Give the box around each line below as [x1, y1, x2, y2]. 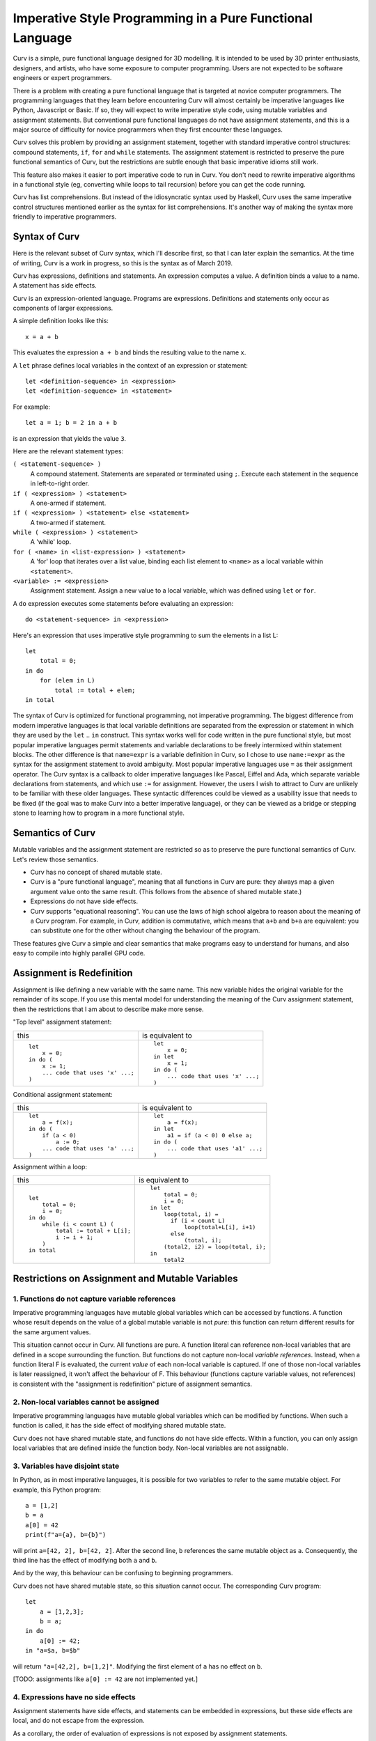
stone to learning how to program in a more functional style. [13, 809, 185, 818]
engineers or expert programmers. [13, 74, 112, 82]
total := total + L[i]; [56, 1226, 132, 1234]
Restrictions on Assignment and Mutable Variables [13, 1272, 238, 1284]
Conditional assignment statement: [13, 1090, 113, 1098]
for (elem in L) [39, 676, 95, 685]
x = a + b [25, 333, 58, 341]
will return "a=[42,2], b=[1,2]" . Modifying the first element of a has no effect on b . [13, 1662, 263, 1671]
